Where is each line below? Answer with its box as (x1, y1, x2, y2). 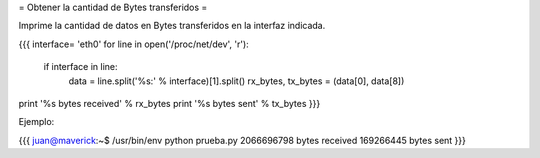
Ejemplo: (18, 116, 55, 128)
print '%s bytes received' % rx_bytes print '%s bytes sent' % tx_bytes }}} (18, 97, 321, 109)
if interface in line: (43, 61, 119, 73)
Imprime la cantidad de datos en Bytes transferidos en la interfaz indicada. (18, 20, 326, 32)
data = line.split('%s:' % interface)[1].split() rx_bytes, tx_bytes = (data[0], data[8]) (68, 75, 405, 87)
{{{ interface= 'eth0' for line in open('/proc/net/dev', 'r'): (18, 38, 249, 50)
